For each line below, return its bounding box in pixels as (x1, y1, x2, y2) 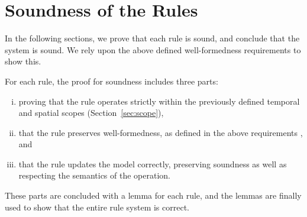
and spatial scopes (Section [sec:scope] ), (18, 106, 164, 119)
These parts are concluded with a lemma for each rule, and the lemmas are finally (5, 189, 302, 202)
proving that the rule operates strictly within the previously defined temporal (18, 95, 300, 107)
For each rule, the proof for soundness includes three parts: (5, 75, 218, 87)
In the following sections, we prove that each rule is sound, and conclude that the (5, 32, 300, 44)
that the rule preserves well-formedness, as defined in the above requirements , (18, 126, 303, 138)
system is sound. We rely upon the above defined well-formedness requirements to (5, 43, 301, 56)
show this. (5, 55, 41, 67)
